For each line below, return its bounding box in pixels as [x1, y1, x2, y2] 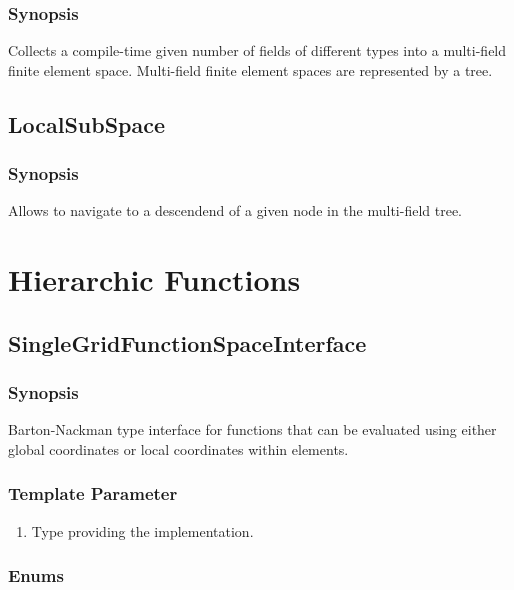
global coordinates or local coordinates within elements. [8, 438, 349, 459]
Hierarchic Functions [8, 259, 301, 300]
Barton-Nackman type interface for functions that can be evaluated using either [8, 419, 497, 440]
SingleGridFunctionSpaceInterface [8, 327, 367, 358]
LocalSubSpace [8, 108, 166, 139]
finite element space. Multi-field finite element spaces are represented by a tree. [8, 59, 493, 80]
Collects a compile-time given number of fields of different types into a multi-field [8, 40, 507, 61]
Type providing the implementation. [31, 520, 254, 541]
